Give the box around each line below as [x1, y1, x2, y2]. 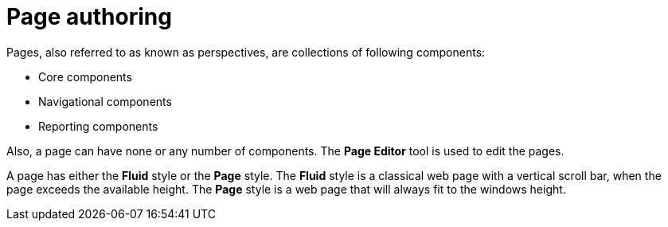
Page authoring [6, 3, 172, 30]
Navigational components [38, 94, 172, 108]
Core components [38, 69, 132, 84]
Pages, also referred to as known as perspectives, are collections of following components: [6, 45, 486, 59]
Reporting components [38, 119, 158, 133]
